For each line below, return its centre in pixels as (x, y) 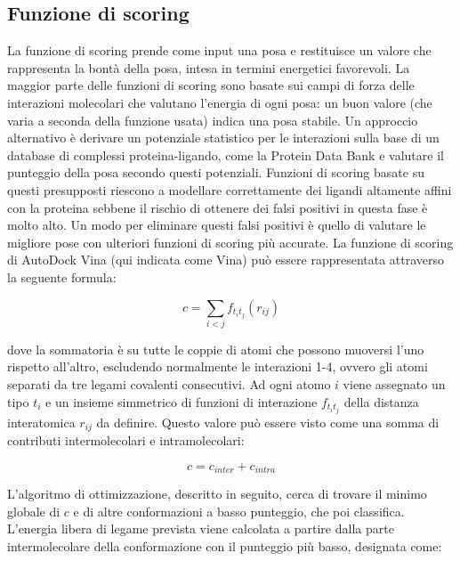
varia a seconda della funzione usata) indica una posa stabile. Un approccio (213, 120)
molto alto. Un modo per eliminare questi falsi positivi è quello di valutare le (217, 225)
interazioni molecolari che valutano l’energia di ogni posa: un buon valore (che (220, 102)
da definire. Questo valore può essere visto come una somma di (268, 422)
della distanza (381, 401)
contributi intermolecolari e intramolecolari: (126, 440)
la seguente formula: (62, 276)
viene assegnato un (394, 384)
